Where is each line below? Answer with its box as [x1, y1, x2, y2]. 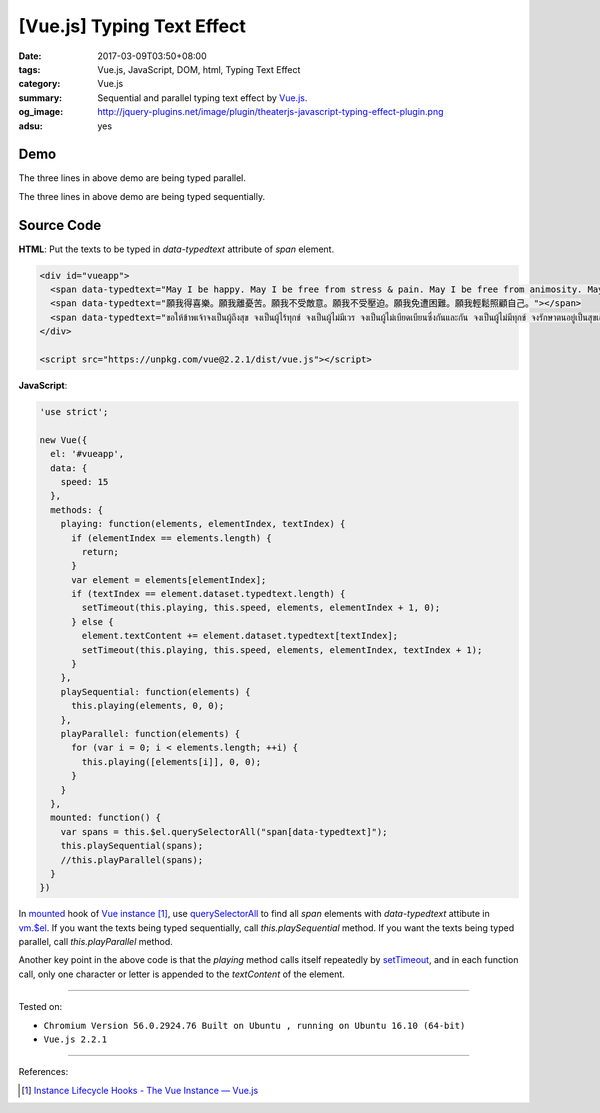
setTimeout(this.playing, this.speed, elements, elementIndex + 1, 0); [81, 602, 441, 614]
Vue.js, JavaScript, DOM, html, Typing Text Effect [97, 63, 301, 75]
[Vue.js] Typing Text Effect [18, 15, 247, 37]
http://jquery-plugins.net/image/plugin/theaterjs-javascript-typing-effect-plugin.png [97, 106, 444, 118]
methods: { [50, 504, 104, 515]
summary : [18, 91, 63, 104]
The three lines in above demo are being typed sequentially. [18, 190, 265, 202]
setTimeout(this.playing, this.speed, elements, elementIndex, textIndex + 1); [81, 644, 483, 655]
